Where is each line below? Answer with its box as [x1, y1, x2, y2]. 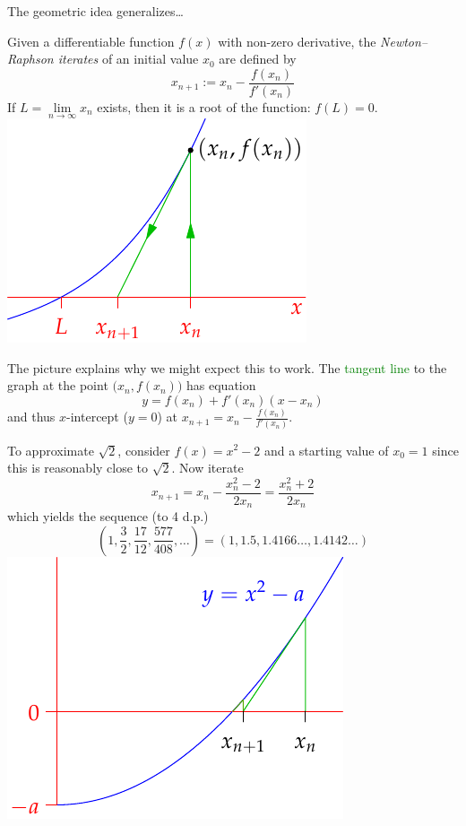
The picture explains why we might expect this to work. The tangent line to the [7, 358, 447, 377]
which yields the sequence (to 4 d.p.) [7, 507, 209, 526]
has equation [186, 376, 256, 395]
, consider [117, 440, 170, 459]
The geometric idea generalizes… [7, 2, 184, 20]
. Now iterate [171, 458, 244, 477]
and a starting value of [263, 440, 389, 459]
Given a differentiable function [7, 31, 175, 50]
